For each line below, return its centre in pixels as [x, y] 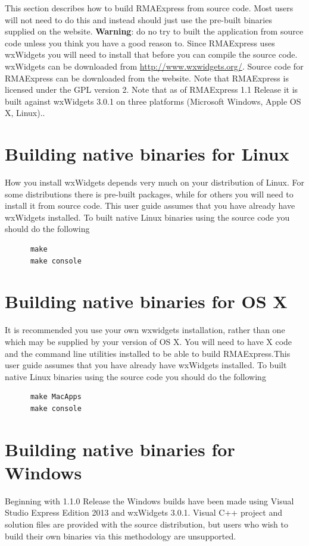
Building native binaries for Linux [147, 154]
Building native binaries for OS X [146, 301]
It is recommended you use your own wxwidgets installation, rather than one [145, 330]
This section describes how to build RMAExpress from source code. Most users [149, 8]
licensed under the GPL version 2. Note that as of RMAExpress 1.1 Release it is [152, 90]
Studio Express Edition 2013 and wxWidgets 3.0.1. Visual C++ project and [143, 512]
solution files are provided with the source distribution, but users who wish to [146, 524]
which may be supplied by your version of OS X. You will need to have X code [149, 341]
